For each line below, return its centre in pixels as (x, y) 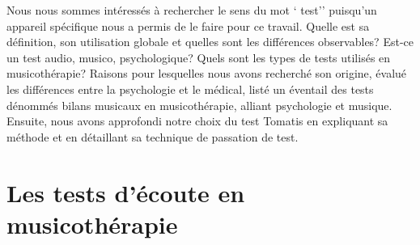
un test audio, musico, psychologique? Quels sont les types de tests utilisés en (199, 57)
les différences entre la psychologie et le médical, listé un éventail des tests (190, 89)
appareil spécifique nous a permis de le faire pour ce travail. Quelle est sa (188, 25)
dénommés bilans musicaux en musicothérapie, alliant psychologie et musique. (199, 105)
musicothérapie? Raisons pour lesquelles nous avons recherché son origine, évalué (207, 73)
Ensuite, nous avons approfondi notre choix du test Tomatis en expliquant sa (197, 121)
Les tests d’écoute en (126, 192)
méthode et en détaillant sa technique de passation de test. (153, 136)
